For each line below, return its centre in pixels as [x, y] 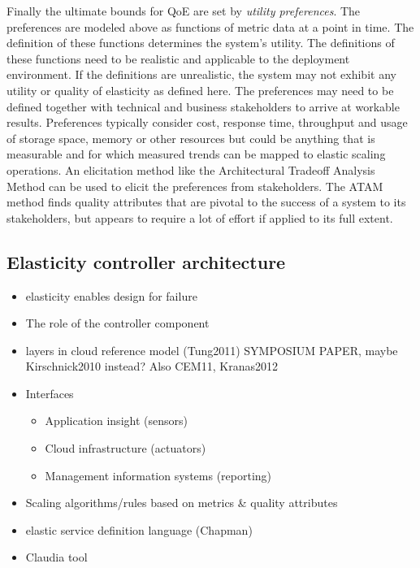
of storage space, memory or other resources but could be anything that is [191, 138]
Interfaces [50, 393]
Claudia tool [56, 557]
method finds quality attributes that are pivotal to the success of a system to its [206, 202]
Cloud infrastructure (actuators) [126, 448]
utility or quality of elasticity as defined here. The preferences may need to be [200, 90]
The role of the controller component [117, 323]
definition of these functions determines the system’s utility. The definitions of [201, 43]
